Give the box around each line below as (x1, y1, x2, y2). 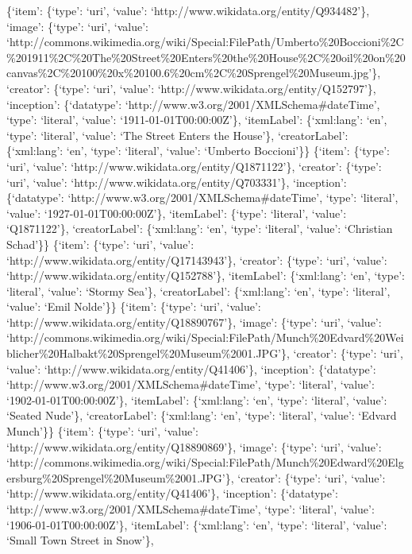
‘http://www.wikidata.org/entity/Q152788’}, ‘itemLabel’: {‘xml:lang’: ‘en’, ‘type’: (6, 267, 405, 284)
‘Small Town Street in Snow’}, (6, 532, 154, 548)
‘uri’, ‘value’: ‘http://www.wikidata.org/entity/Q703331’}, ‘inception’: (6, 173, 347, 190)
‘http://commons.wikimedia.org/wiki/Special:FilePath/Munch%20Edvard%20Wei (6, 329, 404, 346)
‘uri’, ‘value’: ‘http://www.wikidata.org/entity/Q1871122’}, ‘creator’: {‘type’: (6, 157, 382, 174)
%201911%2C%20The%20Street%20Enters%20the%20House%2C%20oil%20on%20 (6, 48, 406, 65)
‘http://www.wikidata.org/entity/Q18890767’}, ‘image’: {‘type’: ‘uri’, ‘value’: (6, 313, 382, 330)
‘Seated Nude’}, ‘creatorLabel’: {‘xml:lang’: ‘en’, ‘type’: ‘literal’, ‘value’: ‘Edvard (6, 407, 397, 424)
